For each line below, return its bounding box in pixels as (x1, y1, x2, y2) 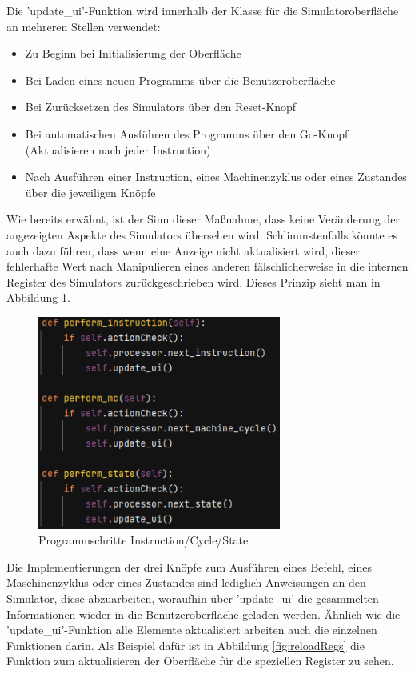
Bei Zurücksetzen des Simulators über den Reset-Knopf (25, 98, 297, 115)
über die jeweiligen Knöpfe (25, 183, 156, 200)
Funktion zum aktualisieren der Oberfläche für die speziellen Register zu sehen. (6, 652, 394, 669)
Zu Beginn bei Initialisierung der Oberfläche (25, 45, 241, 62)
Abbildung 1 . (6, 289, 70, 306)
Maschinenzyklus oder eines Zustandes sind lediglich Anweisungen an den (6, 574, 366, 591)
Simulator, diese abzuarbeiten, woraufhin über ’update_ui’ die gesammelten (6, 589, 379, 606)
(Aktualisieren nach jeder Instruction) (25, 141, 211, 158)
